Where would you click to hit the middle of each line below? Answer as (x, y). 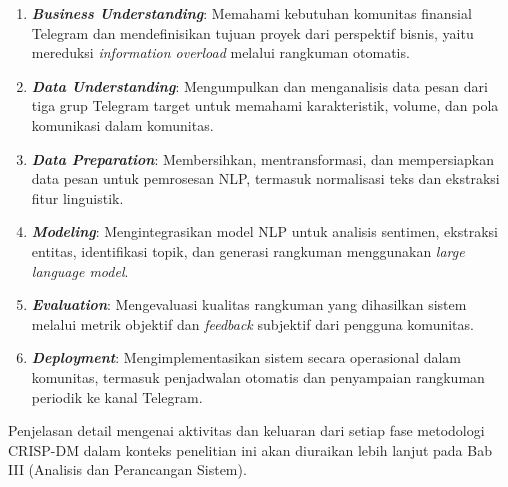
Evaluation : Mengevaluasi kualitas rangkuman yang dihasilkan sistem (249, 304)
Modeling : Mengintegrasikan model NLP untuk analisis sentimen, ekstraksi (264, 231)
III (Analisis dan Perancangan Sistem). (127, 469)
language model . (80, 270)
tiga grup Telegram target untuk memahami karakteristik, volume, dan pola (265, 105)
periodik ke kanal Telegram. (117, 396)
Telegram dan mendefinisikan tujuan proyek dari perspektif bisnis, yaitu (252, 32)
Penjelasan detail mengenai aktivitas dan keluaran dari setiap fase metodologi (246, 430)
